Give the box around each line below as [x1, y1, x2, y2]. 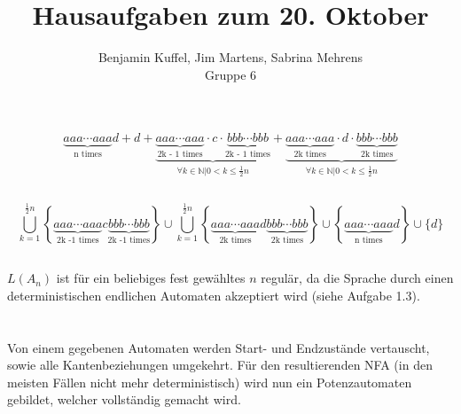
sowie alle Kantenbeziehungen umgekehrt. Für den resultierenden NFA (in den [7, 355, 433, 374]
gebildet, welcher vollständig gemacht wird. [7, 390, 241, 409]
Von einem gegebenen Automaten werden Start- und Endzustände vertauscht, [7, 338, 430, 356]
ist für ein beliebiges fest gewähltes [56, 269, 246, 287]
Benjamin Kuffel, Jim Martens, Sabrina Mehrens [98, 48, 363, 66]
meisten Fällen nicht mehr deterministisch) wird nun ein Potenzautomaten [7, 372, 412, 391]
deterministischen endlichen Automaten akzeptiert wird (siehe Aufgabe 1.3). [7, 285, 420, 304]
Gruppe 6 [204, 65, 257, 83]
